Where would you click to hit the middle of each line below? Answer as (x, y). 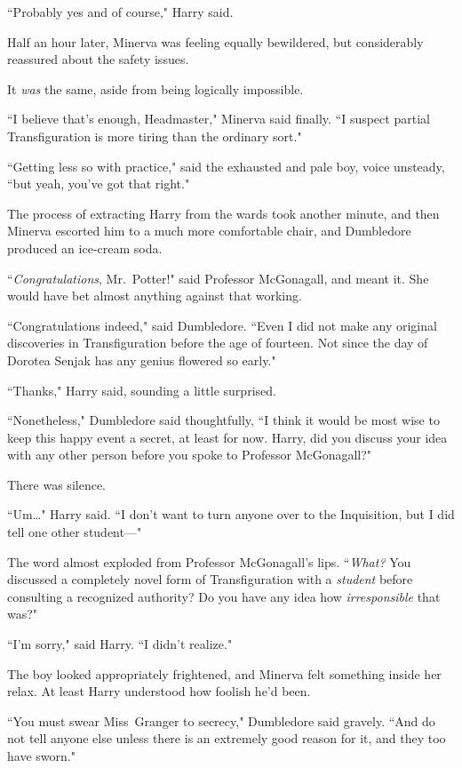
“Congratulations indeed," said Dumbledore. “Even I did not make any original (222, 325)
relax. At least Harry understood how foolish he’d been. (159, 691)
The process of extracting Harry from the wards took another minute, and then (223, 213)
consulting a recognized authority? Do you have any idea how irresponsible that (224, 596)
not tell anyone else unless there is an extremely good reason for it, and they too (227, 738)
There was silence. (56, 484)
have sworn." (41, 756)
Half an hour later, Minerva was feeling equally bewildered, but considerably (215, 41)
